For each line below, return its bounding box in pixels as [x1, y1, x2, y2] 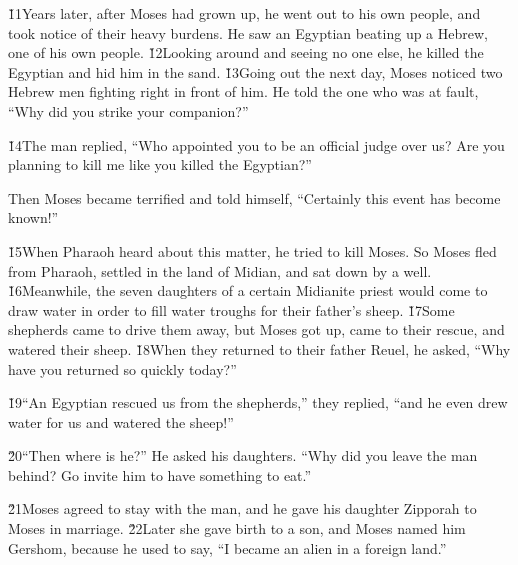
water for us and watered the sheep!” [8, 411, 234, 432]
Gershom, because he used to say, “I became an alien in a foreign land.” [8, 537, 447, 558]
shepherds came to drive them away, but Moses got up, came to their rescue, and [8, 319, 505, 340]
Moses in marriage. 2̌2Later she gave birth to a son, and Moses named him [8, 518, 466, 539]
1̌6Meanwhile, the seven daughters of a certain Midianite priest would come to [8, 280, 488, 301]
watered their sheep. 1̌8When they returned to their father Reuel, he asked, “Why [8, 338, 511, 359]
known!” [8, 207, 59, 228]
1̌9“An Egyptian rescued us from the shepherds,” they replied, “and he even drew [8, 392, 508, 413]
